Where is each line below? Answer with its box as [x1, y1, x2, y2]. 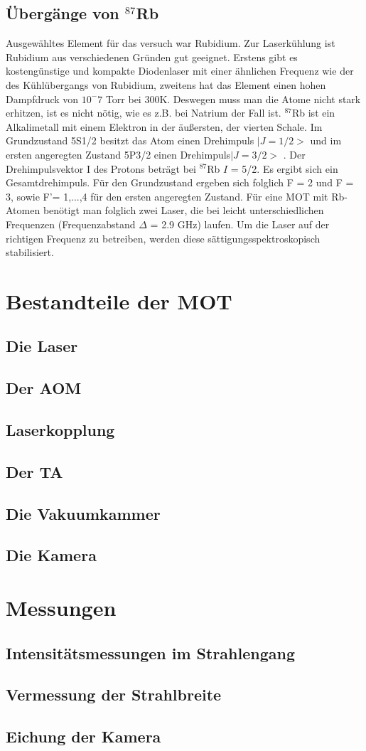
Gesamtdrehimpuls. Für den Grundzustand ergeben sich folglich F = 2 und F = [6, 175, 354, 190]
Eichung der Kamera [6, 725, 161, 747]
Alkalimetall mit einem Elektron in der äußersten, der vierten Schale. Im [6, 119, 323, 134]
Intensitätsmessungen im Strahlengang [6, 641, 296, 664]
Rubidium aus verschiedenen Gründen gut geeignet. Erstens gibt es [6, 49, 298, 64]
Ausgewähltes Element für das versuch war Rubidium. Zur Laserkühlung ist [6, 36, 335, 50]
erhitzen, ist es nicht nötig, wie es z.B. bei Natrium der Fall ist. [6, 105, 281, 120]
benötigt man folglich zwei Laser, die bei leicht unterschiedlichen [43, 203, 324, 218]
